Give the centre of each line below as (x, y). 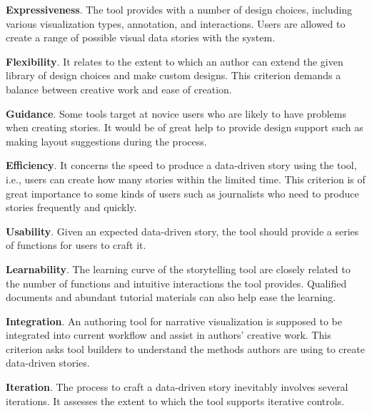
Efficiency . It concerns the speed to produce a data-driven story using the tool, (181, 165)
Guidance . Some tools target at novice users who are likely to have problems (176, 113)
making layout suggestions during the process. (106, 141)
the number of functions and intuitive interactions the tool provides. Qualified (176, 283)
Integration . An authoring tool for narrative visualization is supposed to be (174, 321)
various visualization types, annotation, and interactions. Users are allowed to (176, 23)
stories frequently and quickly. (71, 207)
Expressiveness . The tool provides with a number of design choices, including (179, 9)
